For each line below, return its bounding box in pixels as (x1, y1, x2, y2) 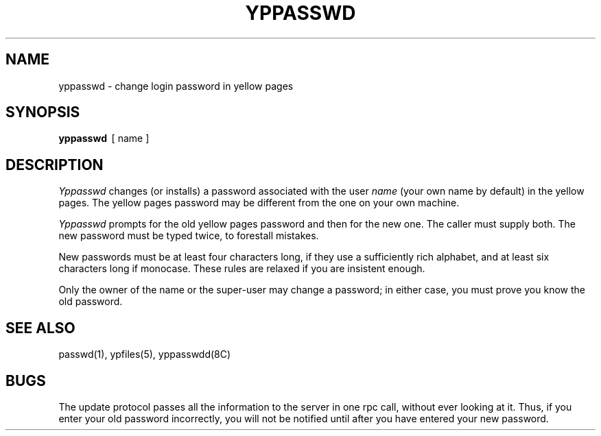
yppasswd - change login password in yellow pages (58, 80, 294, 92)
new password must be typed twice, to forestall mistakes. (58, 230, 319, 242)
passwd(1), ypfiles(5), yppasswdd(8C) (58, 348, 231, 361)
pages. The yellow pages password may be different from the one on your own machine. (58, 197, 460, 209)
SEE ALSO (5, 319, 75, 337)
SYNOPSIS (5, 104, 80, 121)
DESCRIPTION (5, 156, 104, 173)
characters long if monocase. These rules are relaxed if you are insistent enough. (58, 263, 425, 275)
